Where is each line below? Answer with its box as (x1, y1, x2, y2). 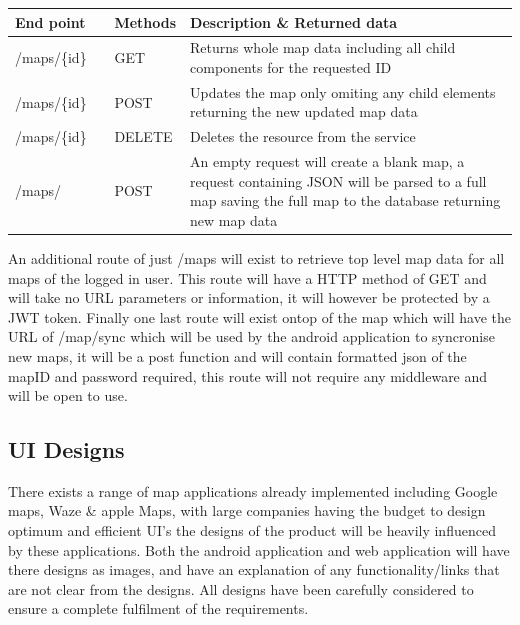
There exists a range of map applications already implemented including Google (8, 480, 498, 501)
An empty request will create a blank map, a (190, 151, 465, 172)
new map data (190, 209, 278, 230)
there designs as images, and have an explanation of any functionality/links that (8, 559, 500, 580)
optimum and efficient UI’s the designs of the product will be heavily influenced (8, 520, 496, 541)
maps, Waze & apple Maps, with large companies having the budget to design (8, 500, 486, 521)
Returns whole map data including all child (190, 37, 456, 58)
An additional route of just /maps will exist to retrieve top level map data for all (8, 247, 505, 268)
